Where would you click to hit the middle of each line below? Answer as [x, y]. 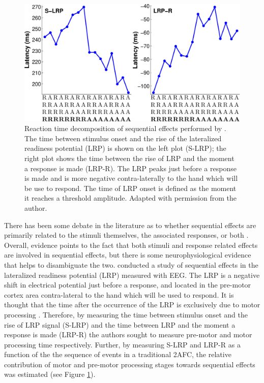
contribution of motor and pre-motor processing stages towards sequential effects [130, 364]
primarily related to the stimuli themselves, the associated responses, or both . [126, 235]
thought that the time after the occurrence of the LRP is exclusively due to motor [132, 305]
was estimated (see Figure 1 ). [50, 374]
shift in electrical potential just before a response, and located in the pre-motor [128, 285]
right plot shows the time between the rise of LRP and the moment [129, 158]
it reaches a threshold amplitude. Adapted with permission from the [130, 198]
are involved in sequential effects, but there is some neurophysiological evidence [128, 255]
